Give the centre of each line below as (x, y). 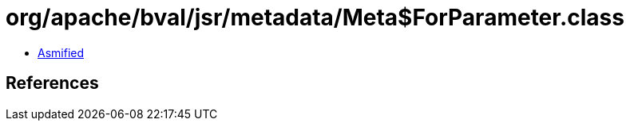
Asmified (61, 52)
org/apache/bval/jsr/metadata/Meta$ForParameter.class (315, 17)
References (52, 83)
